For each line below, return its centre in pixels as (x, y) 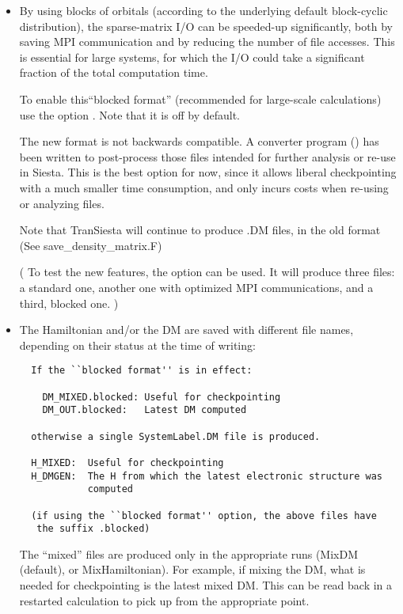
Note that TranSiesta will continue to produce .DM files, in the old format (200, 230)
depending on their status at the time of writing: (137, 345)
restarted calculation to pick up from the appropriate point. (164, 600)
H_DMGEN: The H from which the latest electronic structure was (207, 476)
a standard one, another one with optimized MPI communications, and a (196, 287)
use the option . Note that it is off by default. (130, 114)
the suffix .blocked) (93, 529)
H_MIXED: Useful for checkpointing (127, 462)
